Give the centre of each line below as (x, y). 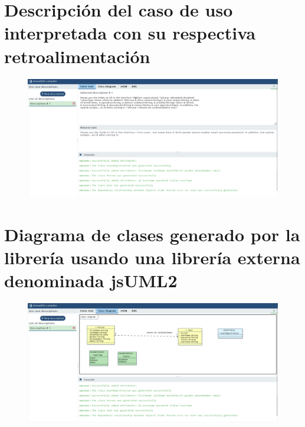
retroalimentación (77, 56)
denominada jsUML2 (91, 280)
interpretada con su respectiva (130, 33)
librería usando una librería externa (152, 257)
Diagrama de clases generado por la (152, 234)
